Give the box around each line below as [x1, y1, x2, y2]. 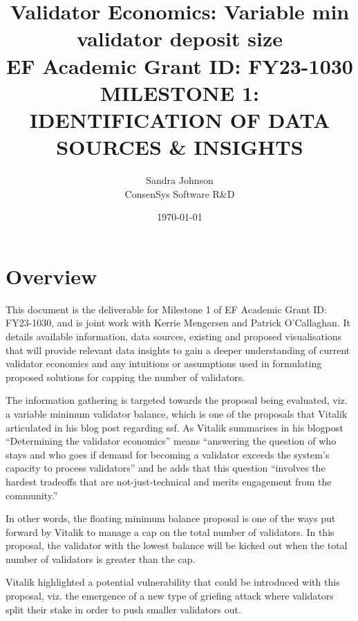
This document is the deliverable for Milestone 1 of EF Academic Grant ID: [6, 302, 327, 316]
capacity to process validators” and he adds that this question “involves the [6, 461, 326, 475]
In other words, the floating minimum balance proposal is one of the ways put [6, 511, 336, 526]
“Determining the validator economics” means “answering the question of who [6, 434, 337, 448]
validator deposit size [76, 24, 283, 53]
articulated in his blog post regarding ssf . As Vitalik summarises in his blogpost [6, 420, 343, 434]
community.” [6, 488, 58, 502]
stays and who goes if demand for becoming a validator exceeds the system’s [6, 447, 330, 461]
